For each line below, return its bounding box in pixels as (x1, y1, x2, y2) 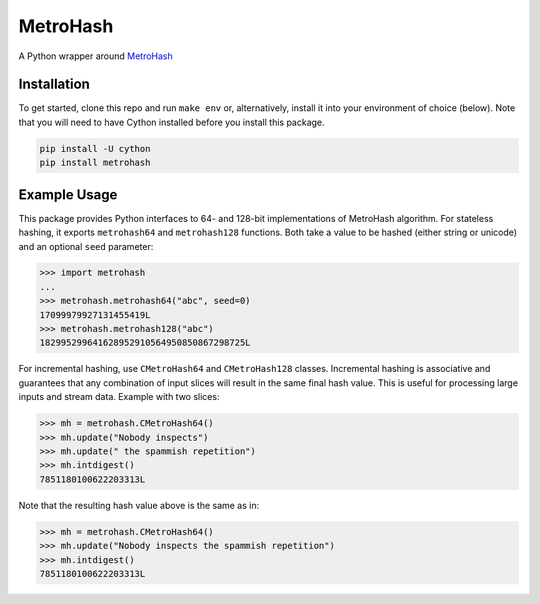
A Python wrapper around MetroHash (18, 50, 174, 62)
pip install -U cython (39, 143, 151, 154)
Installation (18, 76, 90, 93)
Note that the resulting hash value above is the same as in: (18, 499, 260, 511)
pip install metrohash (39, 157, 151, 169)
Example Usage (18, 186, 118, 203)
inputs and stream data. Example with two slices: (18, 391, 220, 403)
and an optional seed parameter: (18, 240, 154, 252)
